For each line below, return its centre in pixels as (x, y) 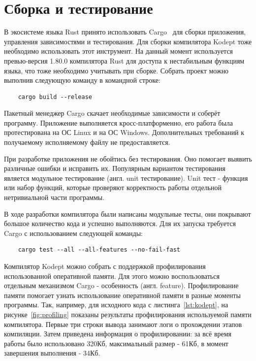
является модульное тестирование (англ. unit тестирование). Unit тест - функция (126, 178)
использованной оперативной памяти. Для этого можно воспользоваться (112, 276)
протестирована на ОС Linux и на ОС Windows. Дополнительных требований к (124, 132)
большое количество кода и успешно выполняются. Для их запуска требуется (120, 223)
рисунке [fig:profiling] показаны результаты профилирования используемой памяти (128, 314)
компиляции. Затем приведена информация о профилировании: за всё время (118, 334)
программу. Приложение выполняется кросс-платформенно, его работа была (119, 122)
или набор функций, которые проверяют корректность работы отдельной (113, 187)
